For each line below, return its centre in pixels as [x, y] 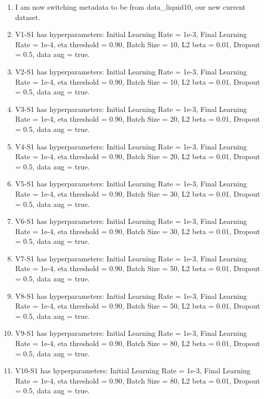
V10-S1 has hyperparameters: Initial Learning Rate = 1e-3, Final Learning [133, 370]
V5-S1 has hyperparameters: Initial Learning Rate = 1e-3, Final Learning [131, 184]
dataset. [28, 17]
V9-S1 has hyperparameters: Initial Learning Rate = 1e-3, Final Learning [131, 333]
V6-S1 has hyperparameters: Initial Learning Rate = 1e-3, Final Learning [131, 221]
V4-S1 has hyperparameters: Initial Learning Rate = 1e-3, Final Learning [131, 146]
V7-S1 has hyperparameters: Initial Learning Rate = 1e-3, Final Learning [131, 258]
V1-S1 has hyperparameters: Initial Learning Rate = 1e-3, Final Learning [131, 34]
